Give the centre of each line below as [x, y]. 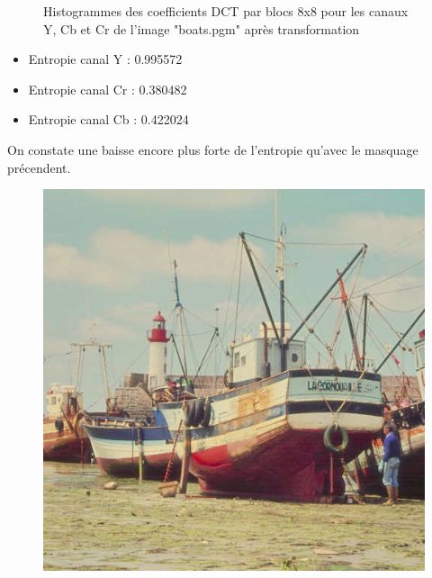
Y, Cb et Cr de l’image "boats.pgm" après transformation [202, 28]
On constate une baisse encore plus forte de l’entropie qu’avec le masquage [213, 149]
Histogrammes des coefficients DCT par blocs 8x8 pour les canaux [226, 11]
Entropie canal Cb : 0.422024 [108, 119]
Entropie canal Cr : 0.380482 [108, 89]
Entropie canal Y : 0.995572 [105, 59]
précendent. [39, 167]
